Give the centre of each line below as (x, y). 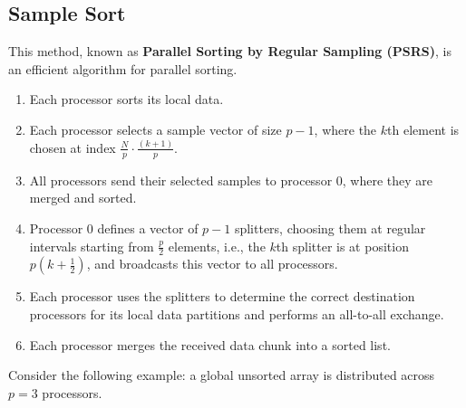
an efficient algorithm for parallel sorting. (123, 68)
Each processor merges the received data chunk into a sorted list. (210, 344)
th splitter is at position (342, 246)
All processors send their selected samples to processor (181, 180)
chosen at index (73, 147)
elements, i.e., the (217, 246)
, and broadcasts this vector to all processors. (212, 264)
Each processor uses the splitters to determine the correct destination (222, 296)
